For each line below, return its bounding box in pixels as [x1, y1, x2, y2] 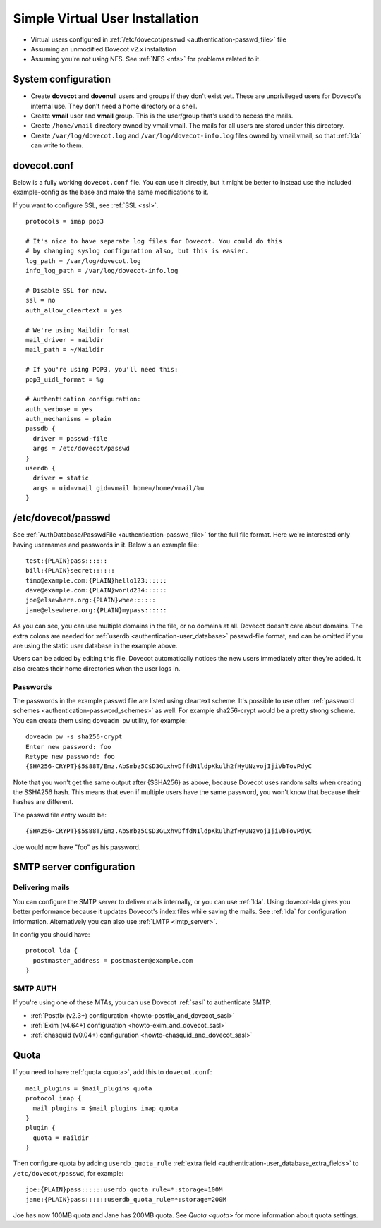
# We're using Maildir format [25, 326, 131, 334]
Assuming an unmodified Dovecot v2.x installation [30, 44, 176, 53]
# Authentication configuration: [25, 395, 141, 403]
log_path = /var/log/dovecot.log [25, 257, 141, 265]
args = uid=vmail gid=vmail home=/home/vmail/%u [32, 484, 205, 492]
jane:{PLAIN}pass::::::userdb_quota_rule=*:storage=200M [25, 1196, 227, 1203]
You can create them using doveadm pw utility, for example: [13, 716, 187, 724]
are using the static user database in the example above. [13, 642, 178, 650]
